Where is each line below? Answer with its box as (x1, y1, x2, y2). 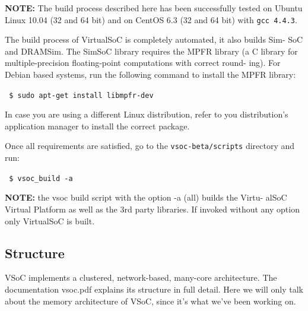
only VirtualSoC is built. (5, 214, 95, 227)
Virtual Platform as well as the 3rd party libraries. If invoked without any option (5, 202, 300, 215)
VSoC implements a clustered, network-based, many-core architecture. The (5, 271, 277, 284)
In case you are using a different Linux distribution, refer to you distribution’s (5, 108, 288, 120)
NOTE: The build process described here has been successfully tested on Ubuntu (5, 2, 303, 14)
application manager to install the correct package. (5, 119, 190, 132)
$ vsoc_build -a (9, 174, 73, 183)
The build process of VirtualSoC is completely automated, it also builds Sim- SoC (5, 33, 303, 46)
